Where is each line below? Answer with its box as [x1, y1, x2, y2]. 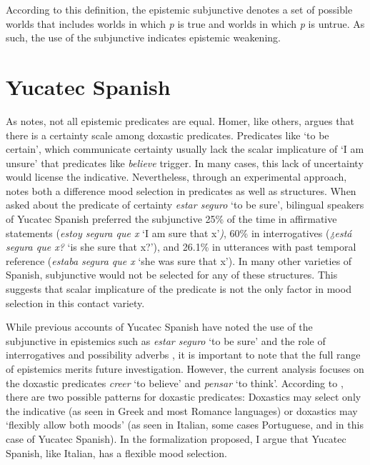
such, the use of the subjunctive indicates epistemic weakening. [6, 30, 281, 45]
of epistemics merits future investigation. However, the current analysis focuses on [6, 361, 364, 376]
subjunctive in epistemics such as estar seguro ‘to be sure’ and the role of [6, 333, 326, 348]
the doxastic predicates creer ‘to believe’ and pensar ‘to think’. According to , [6, 375, 344, 390]
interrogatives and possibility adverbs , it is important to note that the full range [6, 347, 361, 362]
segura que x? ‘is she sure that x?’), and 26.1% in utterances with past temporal [6, 239, 356, 254]
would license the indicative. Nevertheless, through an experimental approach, [6, 169, 347, 184]
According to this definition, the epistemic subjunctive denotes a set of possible [6, 2, 353, 16]
